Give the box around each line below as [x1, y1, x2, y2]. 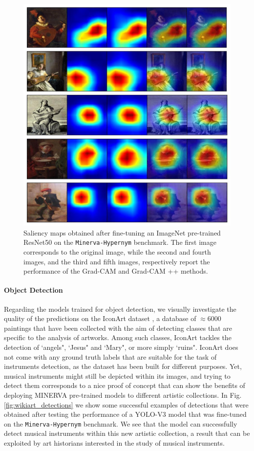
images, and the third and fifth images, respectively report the [23, 256, 210, 266]
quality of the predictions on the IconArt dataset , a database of [4, 313, 196, 323]
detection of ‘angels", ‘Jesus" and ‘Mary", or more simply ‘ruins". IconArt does [4, 342, 238, 352]
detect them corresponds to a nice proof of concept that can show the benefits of [4, 380, 245, 390]
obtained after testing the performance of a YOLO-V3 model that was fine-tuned [4, 409, 247, 419]
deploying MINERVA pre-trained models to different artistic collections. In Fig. [4, 389, 242, 400]
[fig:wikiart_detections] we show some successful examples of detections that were [4, 399, 249, 409]
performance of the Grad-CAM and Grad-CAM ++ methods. [23, 266, 208, 276]
